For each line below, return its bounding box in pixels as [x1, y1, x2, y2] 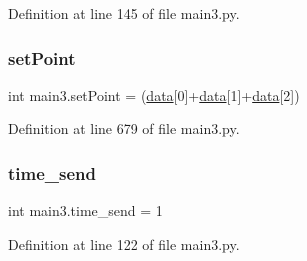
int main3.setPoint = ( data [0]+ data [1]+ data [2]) [8, 84, 300, 105]
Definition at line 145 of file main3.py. [8, 3, 240, 23]
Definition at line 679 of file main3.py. [8, 118, 240, 139]
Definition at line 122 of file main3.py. [8, 233, 240, 254]
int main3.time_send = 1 [8, 200, 163, 221]
